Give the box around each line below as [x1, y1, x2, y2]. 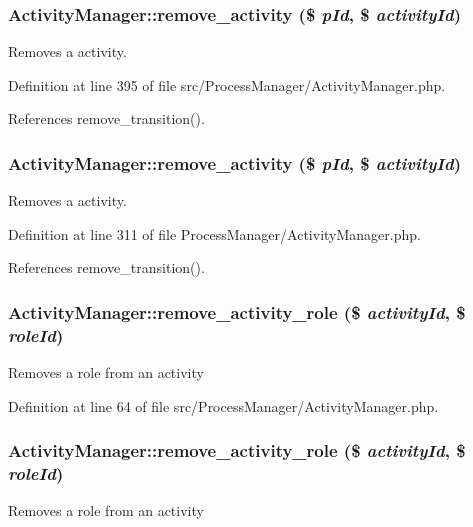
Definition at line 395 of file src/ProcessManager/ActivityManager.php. [8, 74, 446, 95]
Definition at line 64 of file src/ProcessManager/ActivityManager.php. [8, 395, 439, 416]
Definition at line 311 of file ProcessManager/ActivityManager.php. [8, 223, 421, 244]
